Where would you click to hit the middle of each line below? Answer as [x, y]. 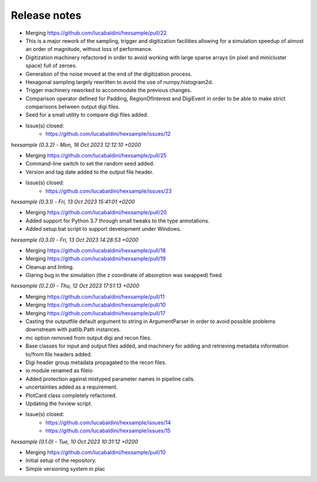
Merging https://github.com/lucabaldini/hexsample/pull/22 [96, 33]
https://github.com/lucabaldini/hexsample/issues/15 [108, 431]
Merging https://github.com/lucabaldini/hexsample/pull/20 [96, 213]
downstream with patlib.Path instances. [73, 329]
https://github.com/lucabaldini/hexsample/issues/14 [108, 422]
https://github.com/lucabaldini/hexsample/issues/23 [109, 191]
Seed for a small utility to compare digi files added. [87, 115]
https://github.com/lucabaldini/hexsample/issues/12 [108, 134]
